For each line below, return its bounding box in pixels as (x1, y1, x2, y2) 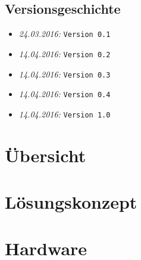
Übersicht (5, 143, 86, 167)
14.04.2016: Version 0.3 (18, 67, 111, 80)
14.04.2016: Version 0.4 (18, 88, 111, 100)
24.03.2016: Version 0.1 (18, 27, 111, 40)
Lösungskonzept (5, 190, 137, 214)
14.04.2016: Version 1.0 (18, 107, 111, 120)
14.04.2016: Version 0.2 (18, 47, 111, 60)
